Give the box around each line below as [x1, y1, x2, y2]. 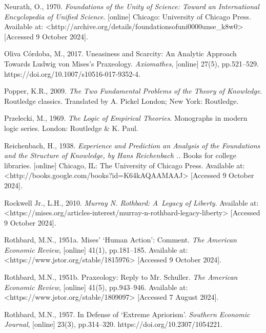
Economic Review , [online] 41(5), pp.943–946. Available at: [4, 281, 188, 292]
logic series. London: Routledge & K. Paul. [4, 122, 138, 133]
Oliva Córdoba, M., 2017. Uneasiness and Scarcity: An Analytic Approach [4, 48, 237, 59]
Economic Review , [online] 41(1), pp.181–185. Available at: [4, 244, 188, 255]
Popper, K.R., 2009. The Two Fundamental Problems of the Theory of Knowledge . [4, 85, 262, 96]
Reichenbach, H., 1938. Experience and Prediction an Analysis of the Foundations [4, 140, 260, 150]
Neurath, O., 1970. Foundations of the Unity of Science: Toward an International [4, 1, 259, 11]
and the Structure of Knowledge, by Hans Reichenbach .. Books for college [4, 150, 236, 161]
